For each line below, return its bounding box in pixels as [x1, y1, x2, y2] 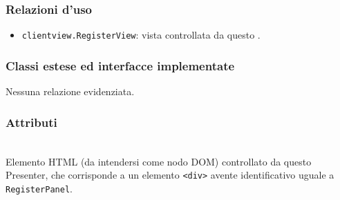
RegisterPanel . [6, 181, 73, 195]
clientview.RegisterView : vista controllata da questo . [21, 28, 261, 42]
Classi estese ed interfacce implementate [6, 57, 235, 74]
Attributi [6, 113, 57, 130]
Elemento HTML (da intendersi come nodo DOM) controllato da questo [6, 154, 312, 168]
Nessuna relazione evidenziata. [6, 84, 135, 99]
